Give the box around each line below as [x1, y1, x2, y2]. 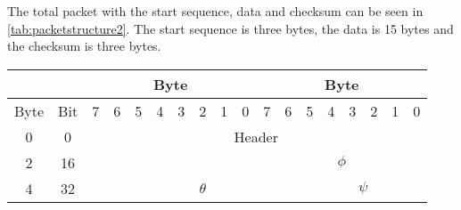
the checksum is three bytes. [7, 36, 161, 55]
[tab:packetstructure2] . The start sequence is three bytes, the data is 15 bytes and [7, 19, 454, 37]
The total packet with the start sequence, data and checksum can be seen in [7, 2, 424, 20]
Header [234, 125, 278, 147]
